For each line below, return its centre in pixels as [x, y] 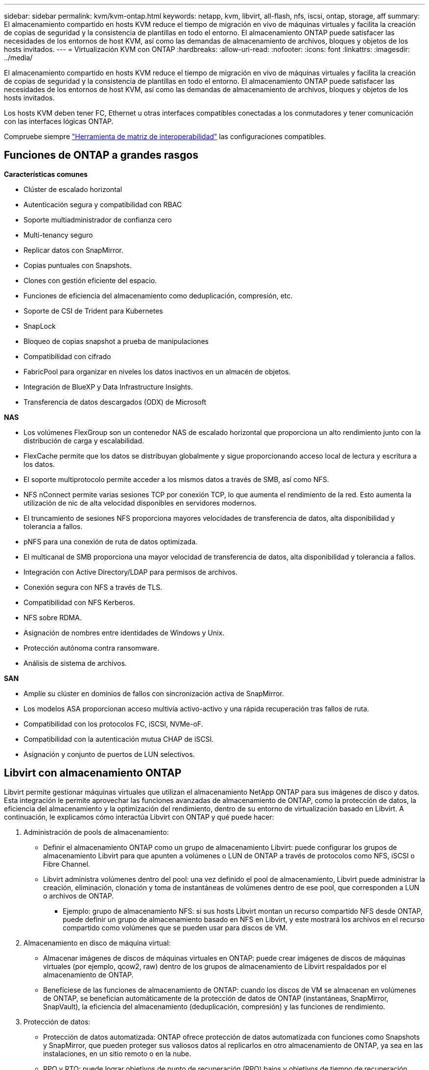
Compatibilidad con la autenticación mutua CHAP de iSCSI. [119, 739]
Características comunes [46, 174]
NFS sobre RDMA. [53, 617]
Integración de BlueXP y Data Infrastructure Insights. [108, 387]
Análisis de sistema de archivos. [75, 663]
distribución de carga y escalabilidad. [84, 440]
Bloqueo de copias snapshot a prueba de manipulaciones [116, 341]
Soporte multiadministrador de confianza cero [98, 219]
